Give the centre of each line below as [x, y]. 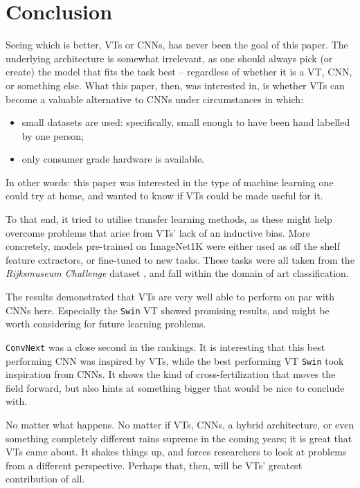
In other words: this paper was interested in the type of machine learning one [170, 182]
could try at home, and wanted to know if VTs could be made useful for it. [164, 196]
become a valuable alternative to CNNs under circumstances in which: [155, 99]
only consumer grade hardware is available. [113, 159]
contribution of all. [45, 479]
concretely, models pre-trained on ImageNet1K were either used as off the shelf [173, 246]
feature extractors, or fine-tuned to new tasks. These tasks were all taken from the [180, 259]
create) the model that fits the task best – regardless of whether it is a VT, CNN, [179, 72]
